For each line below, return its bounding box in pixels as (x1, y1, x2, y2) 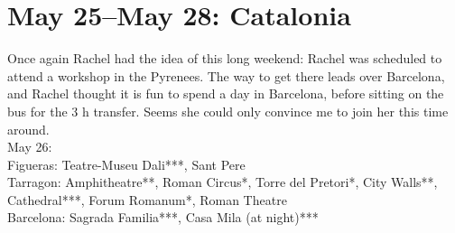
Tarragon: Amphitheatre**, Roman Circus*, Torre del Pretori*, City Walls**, (7, 172, 438, 191)
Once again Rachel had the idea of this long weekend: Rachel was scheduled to (7, 49, 442, 68)
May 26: (7, 137, 52, 156)
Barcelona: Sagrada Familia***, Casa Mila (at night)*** (7, 208, 319, 227)
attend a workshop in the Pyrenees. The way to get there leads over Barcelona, (7, 66, 445, 85)
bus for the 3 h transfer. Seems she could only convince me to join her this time (7, 101, 449, 120)
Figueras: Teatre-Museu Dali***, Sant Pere (7, 154, 246, 173)
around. (7, 119, 50, 138)
